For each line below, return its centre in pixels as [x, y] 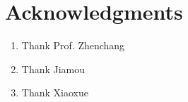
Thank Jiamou [53, 69]
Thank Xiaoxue [55, 93]
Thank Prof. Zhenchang [73, 45]
